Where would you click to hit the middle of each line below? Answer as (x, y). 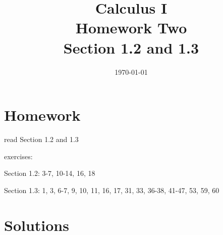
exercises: (18, 156)
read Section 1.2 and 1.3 (41, 139)
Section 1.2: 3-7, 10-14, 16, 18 (50, 173)
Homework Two (131, 28)
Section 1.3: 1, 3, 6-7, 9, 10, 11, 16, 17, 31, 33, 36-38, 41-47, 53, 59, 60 (112, 190)
